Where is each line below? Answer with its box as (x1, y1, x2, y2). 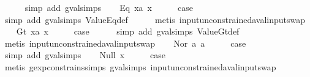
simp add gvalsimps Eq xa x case (25, 1, 193, 13)
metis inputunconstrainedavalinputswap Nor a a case (4, 36, 246, 49)
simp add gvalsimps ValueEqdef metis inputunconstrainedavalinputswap (4, 13, 305, 25)
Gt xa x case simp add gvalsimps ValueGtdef (16, 25, 240, 38)
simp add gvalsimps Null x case (4, 49, 166, 61)
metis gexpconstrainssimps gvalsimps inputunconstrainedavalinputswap (4, 60, 276, 73)
